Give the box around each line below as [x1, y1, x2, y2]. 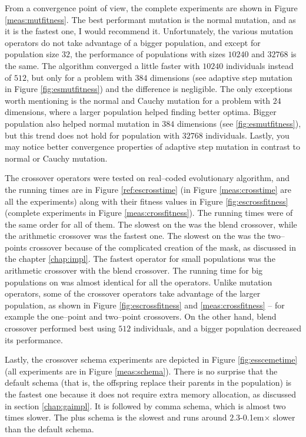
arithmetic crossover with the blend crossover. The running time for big [5, 264, 263, 277]
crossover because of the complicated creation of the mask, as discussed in [29, 241, 297, 253]
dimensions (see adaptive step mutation [150, 71, 292, 83]
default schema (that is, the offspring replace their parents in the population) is [5, 376, 292, 389]
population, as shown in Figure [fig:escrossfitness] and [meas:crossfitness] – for [5, 298, 285, 311]
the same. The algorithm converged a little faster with [5, 59, 200, 71]
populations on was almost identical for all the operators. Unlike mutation [5, 275, 272, 288]
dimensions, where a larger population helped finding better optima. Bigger [5, 106, 277, 118]
